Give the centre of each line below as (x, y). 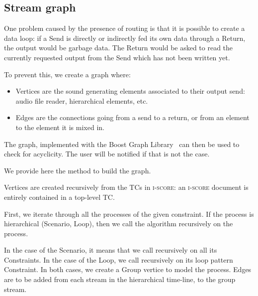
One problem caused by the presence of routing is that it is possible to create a (125, 28)
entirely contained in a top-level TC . (59, 197)
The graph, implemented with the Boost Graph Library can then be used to (122, 144)
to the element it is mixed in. (60, 127)
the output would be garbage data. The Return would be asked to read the (119, 48)
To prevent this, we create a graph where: (67, 74)
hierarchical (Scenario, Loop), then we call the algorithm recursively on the (119, 223)
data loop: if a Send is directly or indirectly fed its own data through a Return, (125, 38)
